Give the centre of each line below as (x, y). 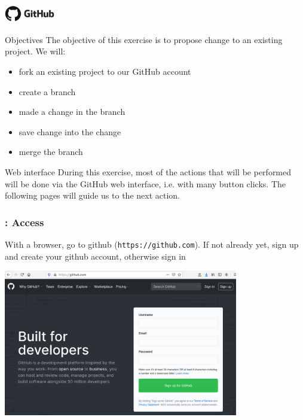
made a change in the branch (72, 112)
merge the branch (51, 152)
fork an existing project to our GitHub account (105, 71)
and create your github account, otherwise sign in (95, 256)
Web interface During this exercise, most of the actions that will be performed (148, 171)
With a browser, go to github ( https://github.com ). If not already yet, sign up (152, 244)
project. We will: (35, 51)
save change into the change (70, 131)
